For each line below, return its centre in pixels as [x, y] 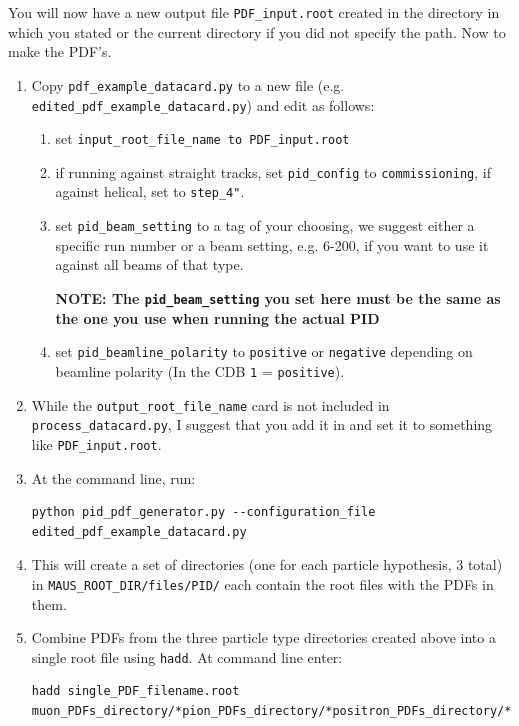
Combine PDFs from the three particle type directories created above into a [263, 637]
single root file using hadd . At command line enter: [187, 656]
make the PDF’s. [60, 51]
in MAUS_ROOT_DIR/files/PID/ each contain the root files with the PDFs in [262, 583]
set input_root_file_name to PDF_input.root [202, 138]
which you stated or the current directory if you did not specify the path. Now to [257, 31]
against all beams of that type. [149, 264]
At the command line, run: [113, 477]
